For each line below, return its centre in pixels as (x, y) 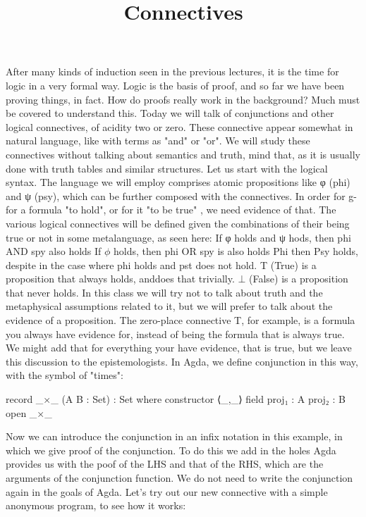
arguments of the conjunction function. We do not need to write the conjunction (179, 478)
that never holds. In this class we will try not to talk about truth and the (164, 292)
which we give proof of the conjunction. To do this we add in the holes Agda (171, 450)
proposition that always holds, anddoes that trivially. (120, 279)
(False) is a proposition (299, 279)
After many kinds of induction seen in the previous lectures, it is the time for (172, 71)
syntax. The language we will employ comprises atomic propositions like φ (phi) (178, 182)
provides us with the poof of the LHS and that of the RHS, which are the (165, 464)
